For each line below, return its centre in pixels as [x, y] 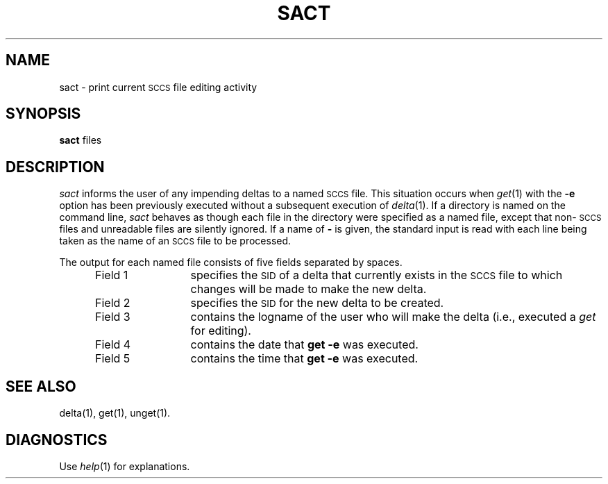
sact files [81, 140]
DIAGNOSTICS [57, 440]
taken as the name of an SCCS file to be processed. [175, 241]
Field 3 [113, 317]
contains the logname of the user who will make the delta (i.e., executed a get [393, 317]
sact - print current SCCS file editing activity [158, 87]
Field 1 [112, 275]
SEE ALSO [41, 386]
